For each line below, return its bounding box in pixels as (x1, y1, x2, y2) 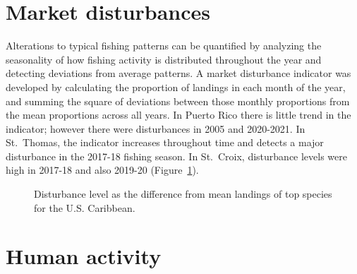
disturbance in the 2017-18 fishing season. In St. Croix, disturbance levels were (6, 148, 348, 163)
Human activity (6, 242, 162, 270)
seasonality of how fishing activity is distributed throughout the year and (6, 52, 322, 66)
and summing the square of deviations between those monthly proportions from (6, 93, 350, 108)
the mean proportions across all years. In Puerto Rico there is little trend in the (6, 107, 351, 122)
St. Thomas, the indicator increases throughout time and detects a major (6, 135, 324, 150)
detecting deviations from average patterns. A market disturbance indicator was (6, 66, 351, 81)
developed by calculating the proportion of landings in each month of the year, (6, 79, 346, 94)
